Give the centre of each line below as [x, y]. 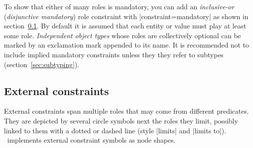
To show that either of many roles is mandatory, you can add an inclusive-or [119, 6]
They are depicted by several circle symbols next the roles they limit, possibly [121, 120]
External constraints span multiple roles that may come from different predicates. [126, 111]
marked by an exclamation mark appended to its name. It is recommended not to [126, 45]
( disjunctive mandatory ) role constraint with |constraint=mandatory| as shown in [126, 16]
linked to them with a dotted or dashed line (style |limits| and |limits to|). [115, 130]
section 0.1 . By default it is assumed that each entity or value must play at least [125, 26]
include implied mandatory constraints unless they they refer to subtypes [114, 54]
